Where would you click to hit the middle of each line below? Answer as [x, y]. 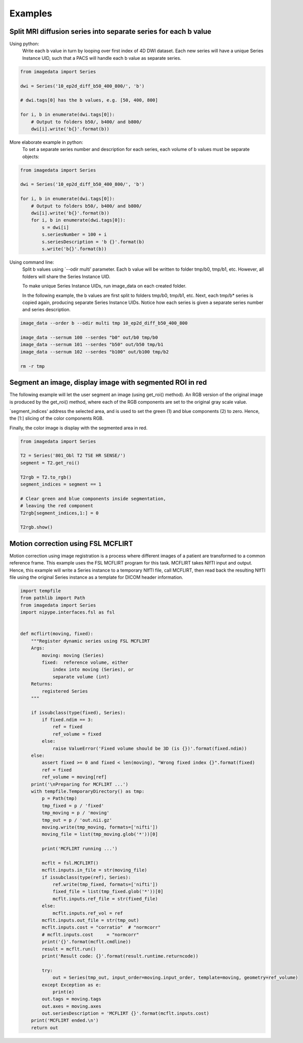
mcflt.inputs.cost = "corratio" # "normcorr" [101, 927]
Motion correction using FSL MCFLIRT [71, 543]
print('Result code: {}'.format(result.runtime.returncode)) [120, 956]
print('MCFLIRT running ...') [80, 849]
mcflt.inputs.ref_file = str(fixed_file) [105, 899]
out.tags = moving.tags [72, 999]
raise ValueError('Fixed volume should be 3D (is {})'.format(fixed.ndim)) [150, 748]
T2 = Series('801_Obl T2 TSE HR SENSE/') [73, 456]
